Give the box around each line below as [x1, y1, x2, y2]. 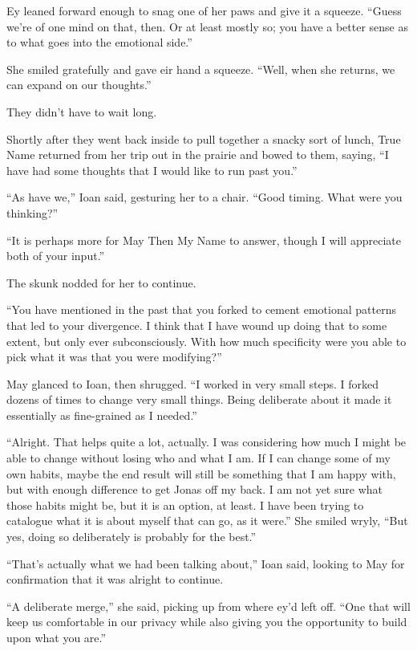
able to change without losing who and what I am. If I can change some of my [6, 450, 391, 466]
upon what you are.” [6, 629, 107, 645]
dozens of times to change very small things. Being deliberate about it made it [6, 391, 392, 408]
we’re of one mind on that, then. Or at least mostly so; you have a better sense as [6, 18, 409, 35]
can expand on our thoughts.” [6, 76, 152, 93]
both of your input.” [6, 247, 105, 264]
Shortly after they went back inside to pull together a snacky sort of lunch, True [6, 130, 401, 147]
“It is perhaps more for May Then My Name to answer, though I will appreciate [6, 231, 401, 248]
